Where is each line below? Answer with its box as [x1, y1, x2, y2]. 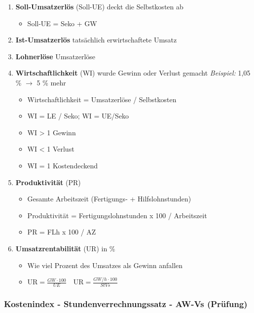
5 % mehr [36, 77, 66, 87]
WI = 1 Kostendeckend [27, 160, 98, 170]
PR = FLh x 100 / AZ [27, 227, 96, 237]
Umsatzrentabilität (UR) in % [15, 243, 115, 253]
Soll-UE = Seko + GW [27, 18, 97, 28]
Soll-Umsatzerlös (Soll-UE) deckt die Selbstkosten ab [15, 1, 183, 11]
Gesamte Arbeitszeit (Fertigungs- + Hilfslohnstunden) [27, 194, 191, 204]
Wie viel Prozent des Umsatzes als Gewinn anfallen [27, 260, 183, 270]
